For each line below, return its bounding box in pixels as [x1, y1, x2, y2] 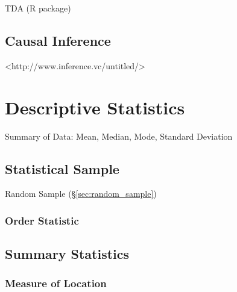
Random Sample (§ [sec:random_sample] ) [5, 187, 157, 200]
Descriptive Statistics [5, 95, 185, 119]
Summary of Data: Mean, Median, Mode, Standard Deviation [5, 129, 233, 142]
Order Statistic [5, 213, 79, 228]
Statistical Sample [5, 159, 119, 178]
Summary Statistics [5, 244, 130, 263]
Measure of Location [5, 276, 107, 291]
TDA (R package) [5, 2, 71, 14]
